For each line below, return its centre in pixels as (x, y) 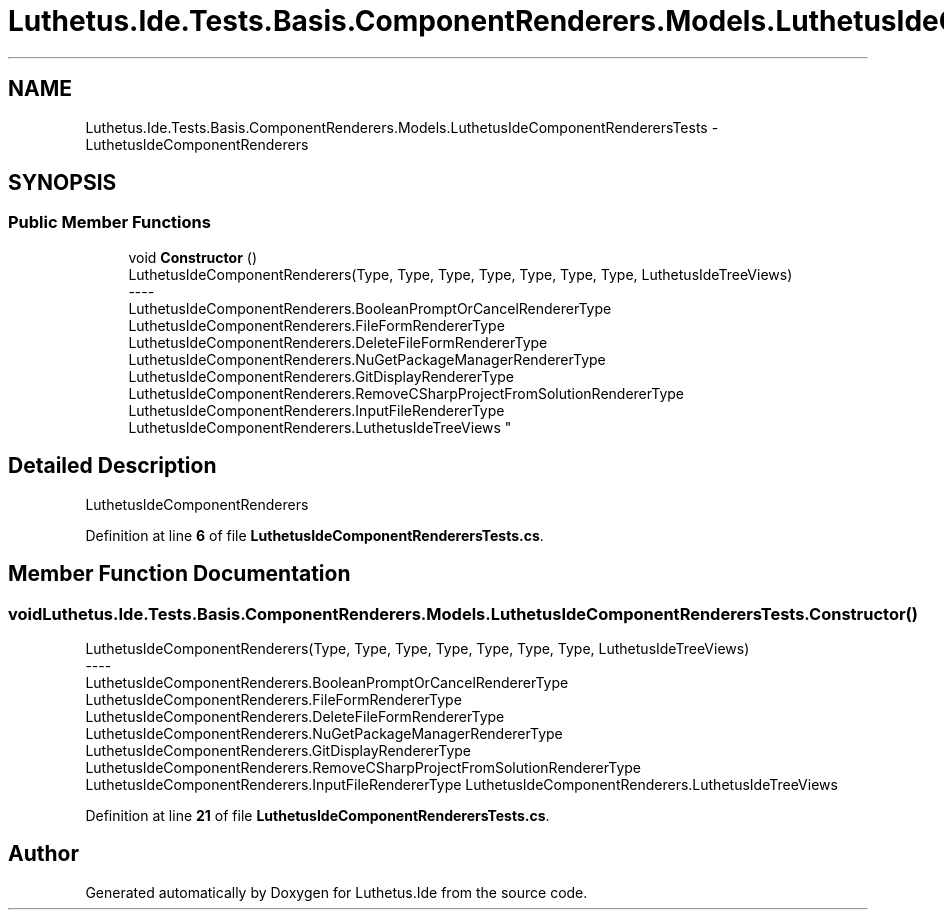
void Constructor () (192, 257)
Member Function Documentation (179, 574)
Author (43, 854)
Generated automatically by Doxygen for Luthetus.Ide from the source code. (336, 892)
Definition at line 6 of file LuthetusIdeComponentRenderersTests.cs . (314, 535)
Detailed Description (112, 466)
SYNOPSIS (62, 183)
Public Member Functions (109, 222)
